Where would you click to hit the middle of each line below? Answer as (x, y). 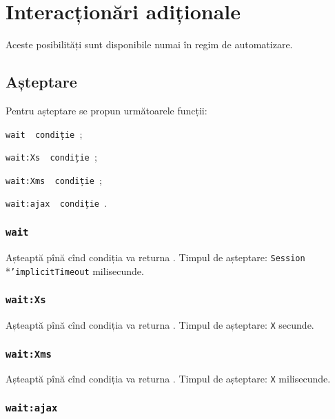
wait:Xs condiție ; (51, 157)
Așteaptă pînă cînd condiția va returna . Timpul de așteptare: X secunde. (160, 325)
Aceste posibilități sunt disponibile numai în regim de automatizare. (149, 44)
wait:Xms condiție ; (54, 180)
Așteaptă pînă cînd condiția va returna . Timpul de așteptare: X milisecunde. (168, 379)
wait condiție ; (44, 133)
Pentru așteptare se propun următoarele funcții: (106, 110)
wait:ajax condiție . (57, 203)
